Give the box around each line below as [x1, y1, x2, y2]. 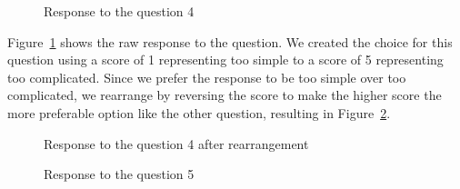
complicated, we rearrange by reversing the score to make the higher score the [7, 85, 442, 104]
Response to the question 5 [44, 164, 195, 184]
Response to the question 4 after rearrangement [44, 134, 309, 153]
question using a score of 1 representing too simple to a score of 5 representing [7, 50, 444, 69]
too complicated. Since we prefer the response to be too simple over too [7, 67, 406, 86]
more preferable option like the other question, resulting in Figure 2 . [7, 103, 391, 122]
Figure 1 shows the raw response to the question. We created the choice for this [7, 32, 453, 51]
